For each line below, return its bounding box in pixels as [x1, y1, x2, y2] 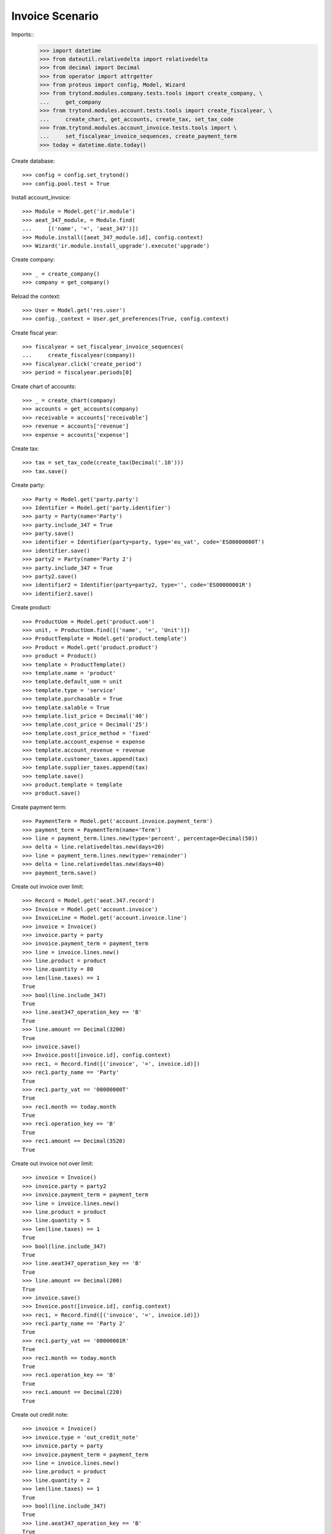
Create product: [11, 604, 51, 611]
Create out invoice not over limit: [11, 1160, 94, 1167]
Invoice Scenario [11, 9, 99, 23]
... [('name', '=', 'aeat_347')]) [22, 225, 139, 233]
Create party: [11, 482, 45, 489]
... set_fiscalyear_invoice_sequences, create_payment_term [39, 133, 237, 140]
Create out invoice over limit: [11, 882, 84, 890]
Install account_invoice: [11, 193, 70, 201]
